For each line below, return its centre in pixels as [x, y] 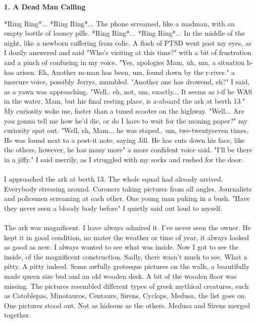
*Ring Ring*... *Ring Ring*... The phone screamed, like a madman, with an [120, 23]
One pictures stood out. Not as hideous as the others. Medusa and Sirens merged [127, 305]
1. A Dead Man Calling [45, 6]
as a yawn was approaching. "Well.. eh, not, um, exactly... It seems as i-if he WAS [128, 91]
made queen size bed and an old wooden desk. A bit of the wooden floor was [120, 276]
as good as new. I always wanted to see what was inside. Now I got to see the [122, 247]
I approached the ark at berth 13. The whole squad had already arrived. [114, 179]
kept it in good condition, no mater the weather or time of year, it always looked [127, 237]
